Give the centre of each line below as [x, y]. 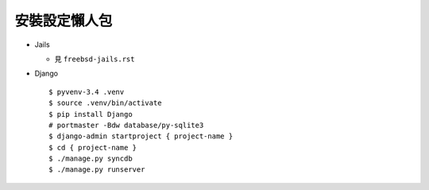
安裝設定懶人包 [64, 21]
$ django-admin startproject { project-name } [141, 136]
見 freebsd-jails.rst [95, 59]
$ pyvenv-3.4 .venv [87, 92]
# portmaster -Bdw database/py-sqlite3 [126, 125]
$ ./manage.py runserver [97, 170]
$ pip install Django [91, 114]
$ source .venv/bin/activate [105, 103]
